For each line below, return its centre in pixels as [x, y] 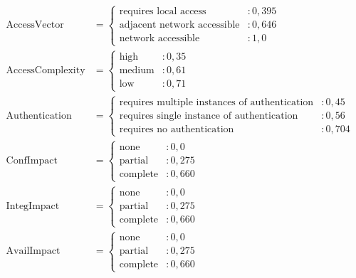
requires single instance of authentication [209, 116]
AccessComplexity [46, 70]
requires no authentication [177, 129]
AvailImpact [33, 251]
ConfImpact [32, 161]
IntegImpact [33, 206]
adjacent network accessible [179, 25]
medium [137, 70]
